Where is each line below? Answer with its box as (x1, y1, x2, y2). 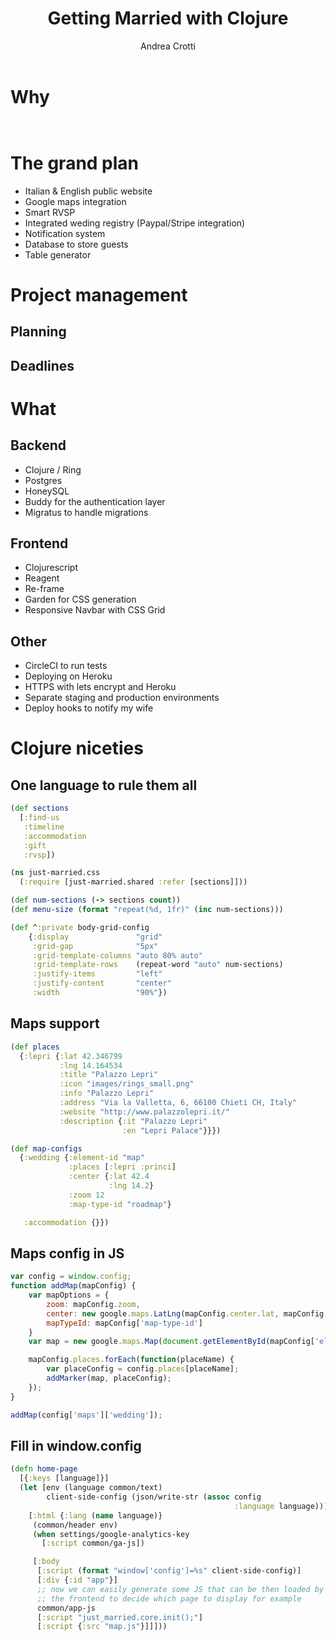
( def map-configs (10, 1143, 83, 1154)
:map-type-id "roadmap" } (68, 1199, 172, 1209)
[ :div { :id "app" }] (36, 1575, 118, 1586)
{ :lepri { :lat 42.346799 (19, 1051, 123, 1061)
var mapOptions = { (28, 1290, 110, 1301)
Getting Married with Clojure (47, 7, 289, 30)
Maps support (10, 1015, 100, 1032)
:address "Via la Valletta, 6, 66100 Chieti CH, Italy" (59, 1098, 298, 1108)
